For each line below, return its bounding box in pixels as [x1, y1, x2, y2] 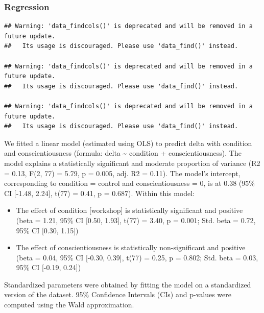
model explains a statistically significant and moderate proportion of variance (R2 [4, 157, 260, 168]
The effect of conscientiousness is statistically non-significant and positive [16, 242, 246, 253]
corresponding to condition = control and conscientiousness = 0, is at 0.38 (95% [4, 178, 255, 188]
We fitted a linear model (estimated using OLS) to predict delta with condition [4, 137, 252, 148]
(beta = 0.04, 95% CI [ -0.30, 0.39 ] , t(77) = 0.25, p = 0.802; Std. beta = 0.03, [16, 252, 258, 262]
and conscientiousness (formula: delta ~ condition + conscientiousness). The [4, 148, 242, 158]
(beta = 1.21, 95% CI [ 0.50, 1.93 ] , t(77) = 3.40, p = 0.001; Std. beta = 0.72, [16, 214, 256, 225]
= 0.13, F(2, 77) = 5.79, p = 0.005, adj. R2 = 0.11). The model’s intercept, [4, 167, 241, 178]
